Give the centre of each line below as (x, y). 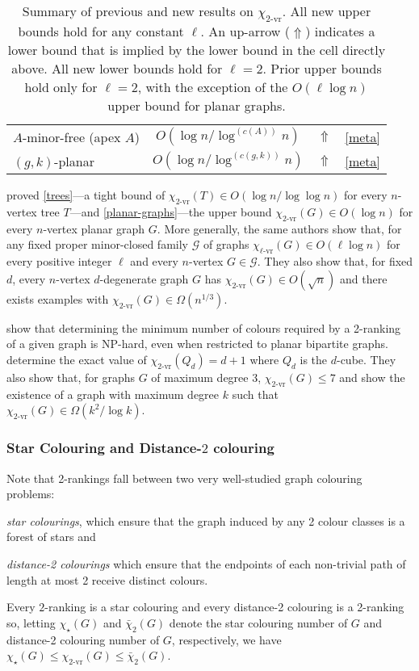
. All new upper (327, 11)
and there (363, 278)
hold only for (61, 87)
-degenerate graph (144, 278)
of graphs (226, 244)
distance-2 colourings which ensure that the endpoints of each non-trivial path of (206, 563)
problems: (31, 494)
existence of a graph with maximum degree (113, 394)
